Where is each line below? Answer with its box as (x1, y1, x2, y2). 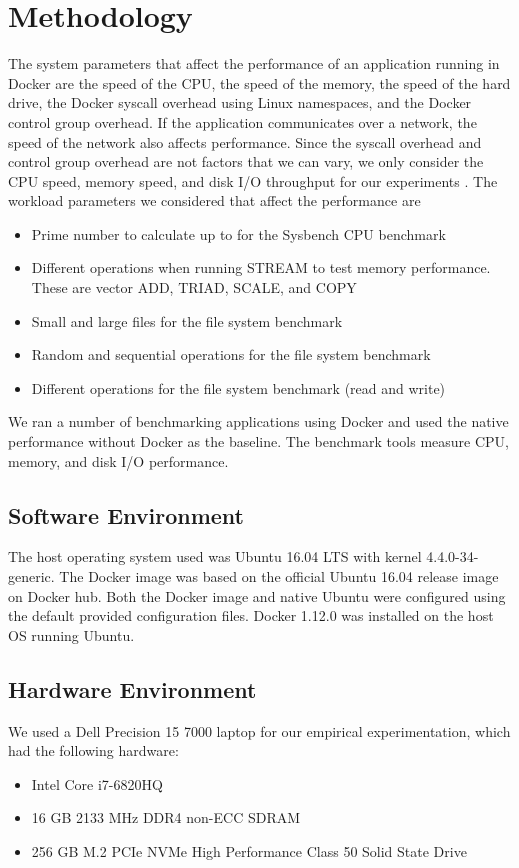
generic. (8, 566, 55, 587)
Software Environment (8, 499, 244, 530)
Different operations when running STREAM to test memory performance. (31, 257, 491, 278)
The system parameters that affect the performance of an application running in (8, 53, 500, 74)
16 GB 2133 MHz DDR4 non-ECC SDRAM (31, 807, 301, 828)
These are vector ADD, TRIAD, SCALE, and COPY (31, 277, 357, 298)
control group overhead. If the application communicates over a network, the (8, 111, 477, 132)
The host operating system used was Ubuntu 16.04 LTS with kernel (8, 546, 422, 567)
